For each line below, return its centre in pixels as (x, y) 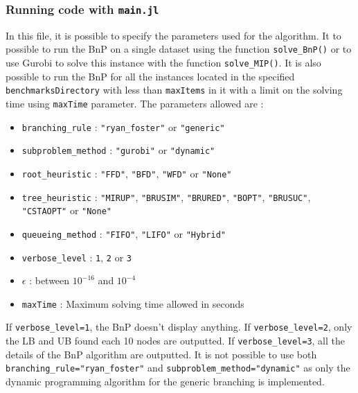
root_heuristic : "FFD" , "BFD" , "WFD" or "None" (127, 173)
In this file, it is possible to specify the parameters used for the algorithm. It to (173, 35)
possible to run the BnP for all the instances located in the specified (150, 76)
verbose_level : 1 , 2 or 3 (77, 257)
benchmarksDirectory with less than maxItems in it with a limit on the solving (174, 90)
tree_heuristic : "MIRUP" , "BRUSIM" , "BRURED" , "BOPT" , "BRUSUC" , (166, 196)
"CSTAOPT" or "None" (66, 210)
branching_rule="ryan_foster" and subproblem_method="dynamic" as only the (178, 368)
